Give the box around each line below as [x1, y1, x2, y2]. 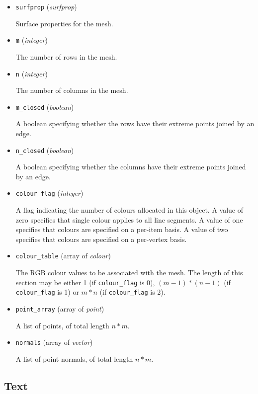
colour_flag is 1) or [15, 287, 79, 297]
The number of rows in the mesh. [15, 51, 117, 62]
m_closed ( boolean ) [15, 101, 74, 112]
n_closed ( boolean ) [15, 145, 74, 155]
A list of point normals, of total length [15, 353, 133, 364]
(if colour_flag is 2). [99, 287, 166, 297]
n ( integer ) [15, 68, 48, 79]
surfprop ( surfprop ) [15, 1, 77, 11]
